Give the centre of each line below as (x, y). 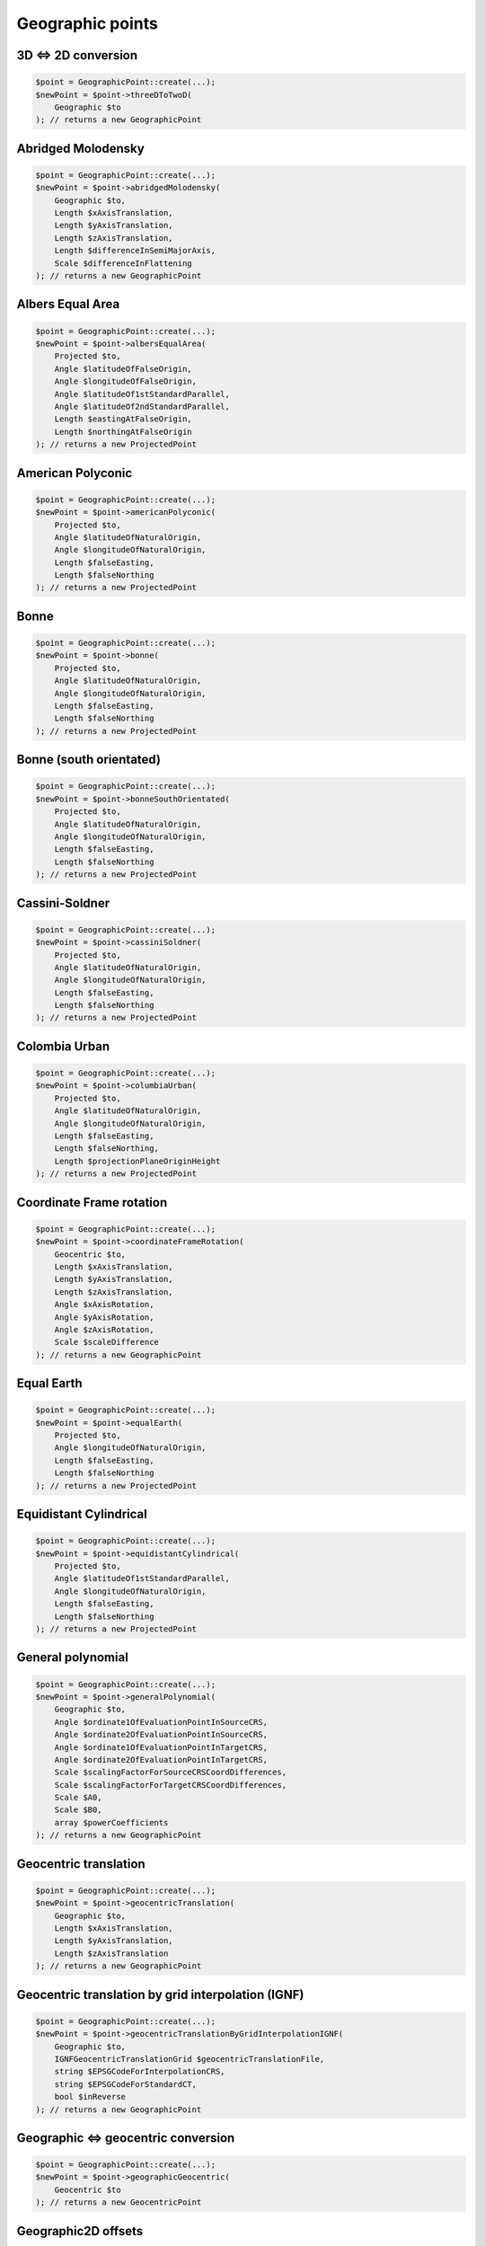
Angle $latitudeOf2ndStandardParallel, (142, 406)
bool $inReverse (90, 2097)
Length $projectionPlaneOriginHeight (137, 1161)
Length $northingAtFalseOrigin (123, 432)
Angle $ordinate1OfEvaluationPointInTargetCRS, (161, 1747)
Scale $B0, (78, 1810)
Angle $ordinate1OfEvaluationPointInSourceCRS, (161, 1722)
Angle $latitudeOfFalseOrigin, (123, 369)
